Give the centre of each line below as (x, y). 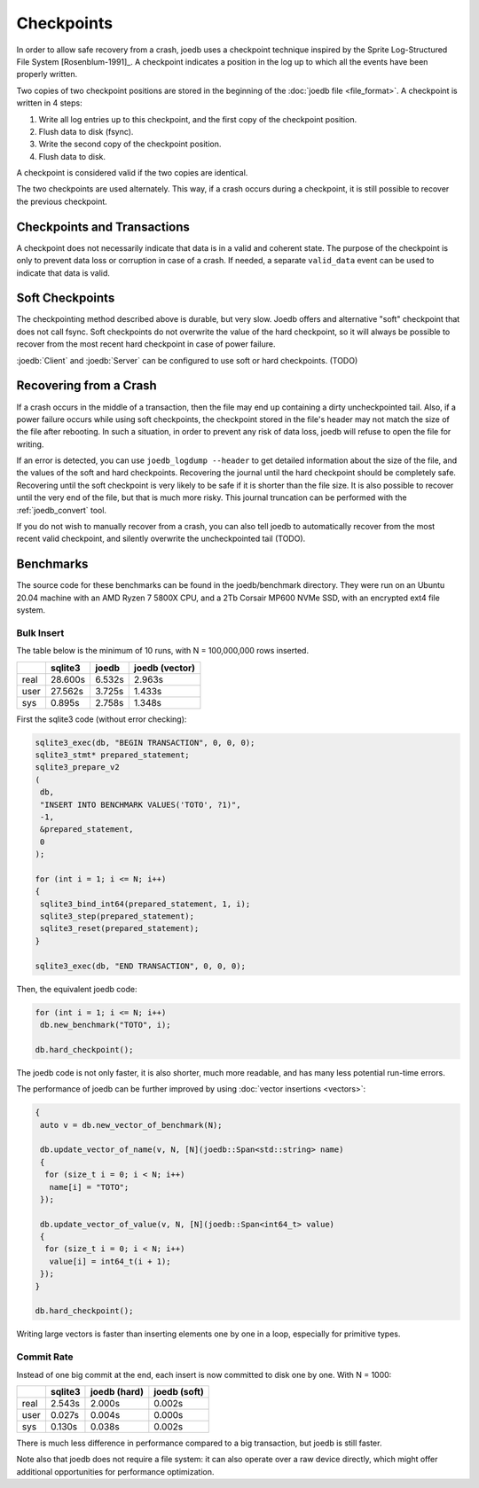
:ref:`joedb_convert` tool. (61, 510)
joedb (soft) (179, 1391)
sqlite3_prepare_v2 (77, 767)
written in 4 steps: (50, 103)
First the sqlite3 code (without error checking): (102, 719)
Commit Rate (45, 1357)
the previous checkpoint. (62, 201)
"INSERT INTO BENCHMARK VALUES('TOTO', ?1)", (141, 804)
